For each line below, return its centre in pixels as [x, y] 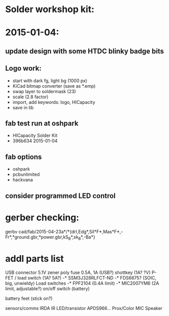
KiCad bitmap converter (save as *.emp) [54, 86]
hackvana [23, 180]
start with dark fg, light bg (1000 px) [50, 81]
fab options [23, 157]
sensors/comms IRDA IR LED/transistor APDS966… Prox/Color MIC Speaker [84, 308]
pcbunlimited [26, 174]
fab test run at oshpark [42, 123]
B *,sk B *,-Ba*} [81, 238]
